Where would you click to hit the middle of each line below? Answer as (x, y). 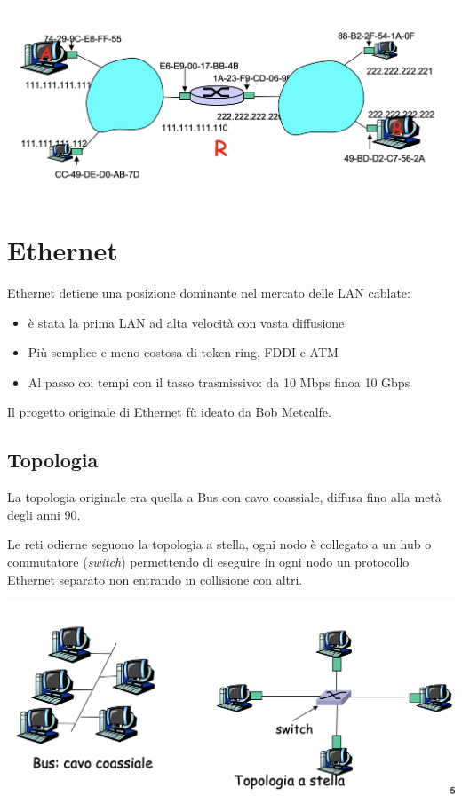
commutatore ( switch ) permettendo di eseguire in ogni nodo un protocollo (208, 562)
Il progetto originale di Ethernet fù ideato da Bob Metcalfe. (169, 412)
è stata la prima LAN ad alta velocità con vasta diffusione (186, 322)
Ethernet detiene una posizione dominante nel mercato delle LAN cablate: (209, 293)
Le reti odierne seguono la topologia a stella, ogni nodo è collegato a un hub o (219, 544)
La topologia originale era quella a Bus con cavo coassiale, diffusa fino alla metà (224, 497)
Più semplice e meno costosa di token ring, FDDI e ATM (183, 352)
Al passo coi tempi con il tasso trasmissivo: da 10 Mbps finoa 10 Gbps (219, 382)
